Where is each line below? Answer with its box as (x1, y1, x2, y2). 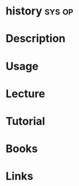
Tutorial (5, 114, 46, 128)
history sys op (5, 4, 74, 18)
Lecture (5, 87, 46, 101)
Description (5, 32, 66, 46)
